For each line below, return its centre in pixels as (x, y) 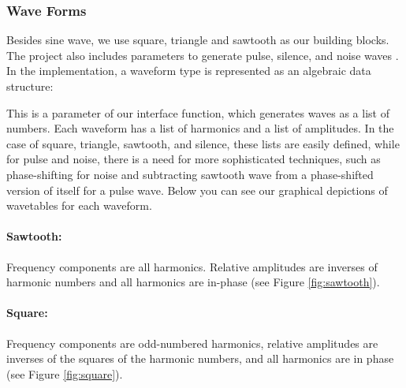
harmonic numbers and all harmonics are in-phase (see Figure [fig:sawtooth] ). (193, 282)
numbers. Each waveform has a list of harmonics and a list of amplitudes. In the (200, 128)
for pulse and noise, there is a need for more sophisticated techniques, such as (194, 159)
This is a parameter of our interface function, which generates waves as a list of (198, 112)
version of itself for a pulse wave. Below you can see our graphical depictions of (197, 190)
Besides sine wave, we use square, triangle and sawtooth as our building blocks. (198, 40)
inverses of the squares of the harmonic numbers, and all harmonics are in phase (200, 358)
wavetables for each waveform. (79, 205)
